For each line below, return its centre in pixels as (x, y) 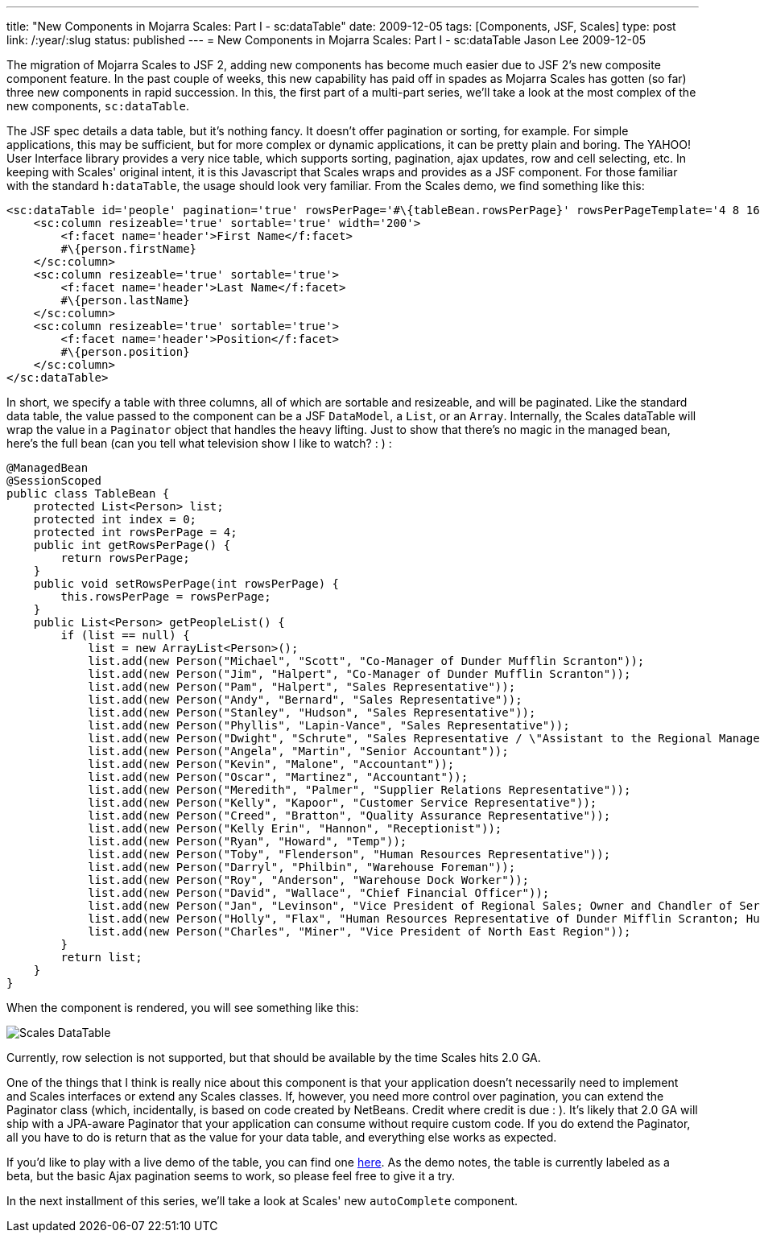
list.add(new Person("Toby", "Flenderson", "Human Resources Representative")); (349, 854)
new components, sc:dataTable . (98, 106)
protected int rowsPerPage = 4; (135, 532)
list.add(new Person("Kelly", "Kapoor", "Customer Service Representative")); (343, 803)
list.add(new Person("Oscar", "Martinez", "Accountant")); (278, 777)
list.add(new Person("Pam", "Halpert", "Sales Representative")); (302, 687)
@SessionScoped (54, 481)
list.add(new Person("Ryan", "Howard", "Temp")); (248, 841)
